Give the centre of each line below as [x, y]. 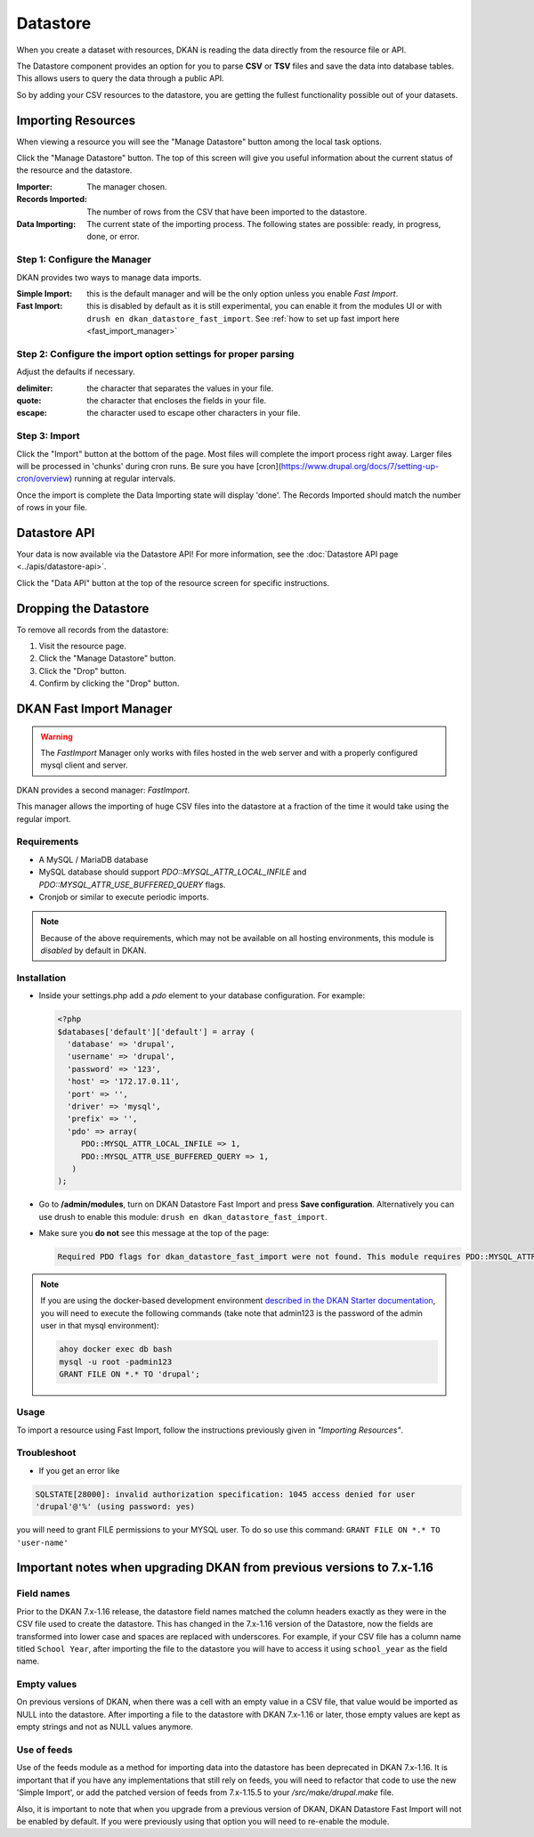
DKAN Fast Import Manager [94, 709]
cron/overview [43, 479]
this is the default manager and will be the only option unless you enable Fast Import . [243, 293]
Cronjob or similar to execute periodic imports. [124, 897]
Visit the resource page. [83, 646]
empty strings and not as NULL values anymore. [105, 1727]
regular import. [44, 818]
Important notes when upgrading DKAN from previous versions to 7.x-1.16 [225, 1568]
